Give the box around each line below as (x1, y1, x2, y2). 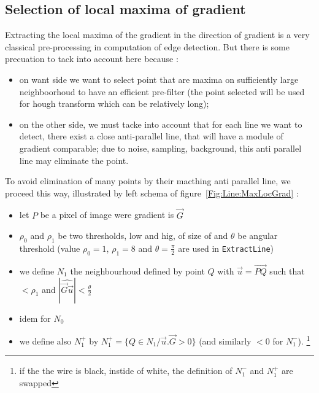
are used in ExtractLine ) (178, 241, 274, 254)
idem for (19, 311, 51, 324)
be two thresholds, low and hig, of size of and (58, 229, 228, 242)
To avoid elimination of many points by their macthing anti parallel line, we (5, 174, 291, 187)
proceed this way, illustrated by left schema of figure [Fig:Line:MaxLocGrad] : (5, 186, 299, 199)
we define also (19, 334, 72, 347)
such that (269, 264, 305, 277)
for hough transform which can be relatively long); (19, 97, 209, 110)
